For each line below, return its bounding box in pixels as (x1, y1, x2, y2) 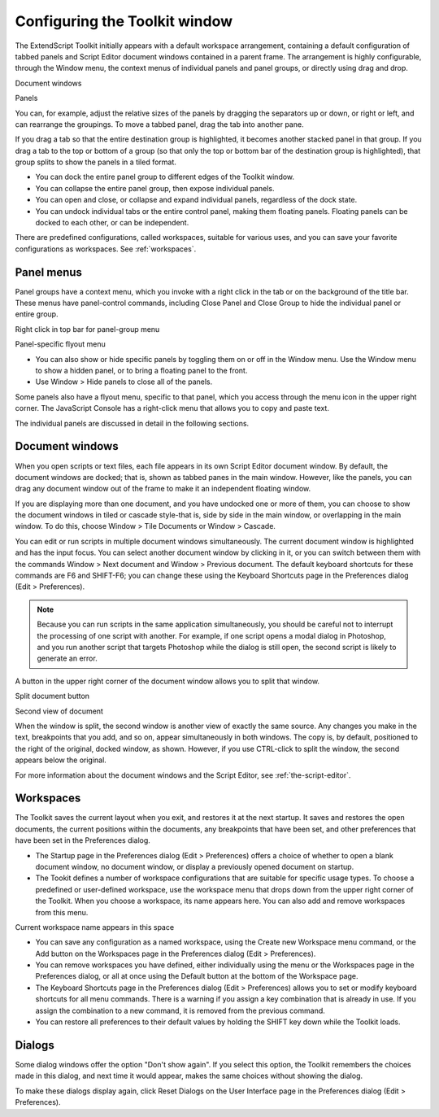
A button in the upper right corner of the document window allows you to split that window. (15, 676, 320, 686)
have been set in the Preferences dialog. (15, 836, 150, 845)
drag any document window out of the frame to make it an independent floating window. (15, 484, 311, 494)
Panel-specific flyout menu (15, 339, 106, 349)
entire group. (15, 309, 59, 319)
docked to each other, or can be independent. (35, 218, 189, 228)
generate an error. (37, 653, 98, 663)
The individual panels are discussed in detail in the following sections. (15, 418, 250, 428)
